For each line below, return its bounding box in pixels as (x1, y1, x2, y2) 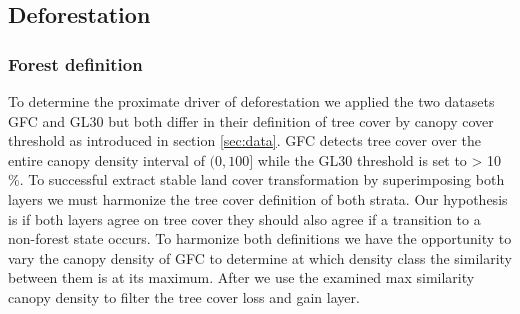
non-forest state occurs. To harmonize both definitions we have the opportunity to (8, 228, 512, 249)
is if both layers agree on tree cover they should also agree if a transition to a (8, 208, 481, 229)
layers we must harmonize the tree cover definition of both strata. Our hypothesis (8, 188, 508, 209)
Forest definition (8, 51, 143, 76)
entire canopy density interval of (8, 149, 205, 170)
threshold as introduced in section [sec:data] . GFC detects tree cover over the (8, 130, 481, 151)
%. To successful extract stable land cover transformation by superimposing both (8, 169, 505, 190)
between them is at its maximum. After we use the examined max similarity (8, 267, 475, 288)
